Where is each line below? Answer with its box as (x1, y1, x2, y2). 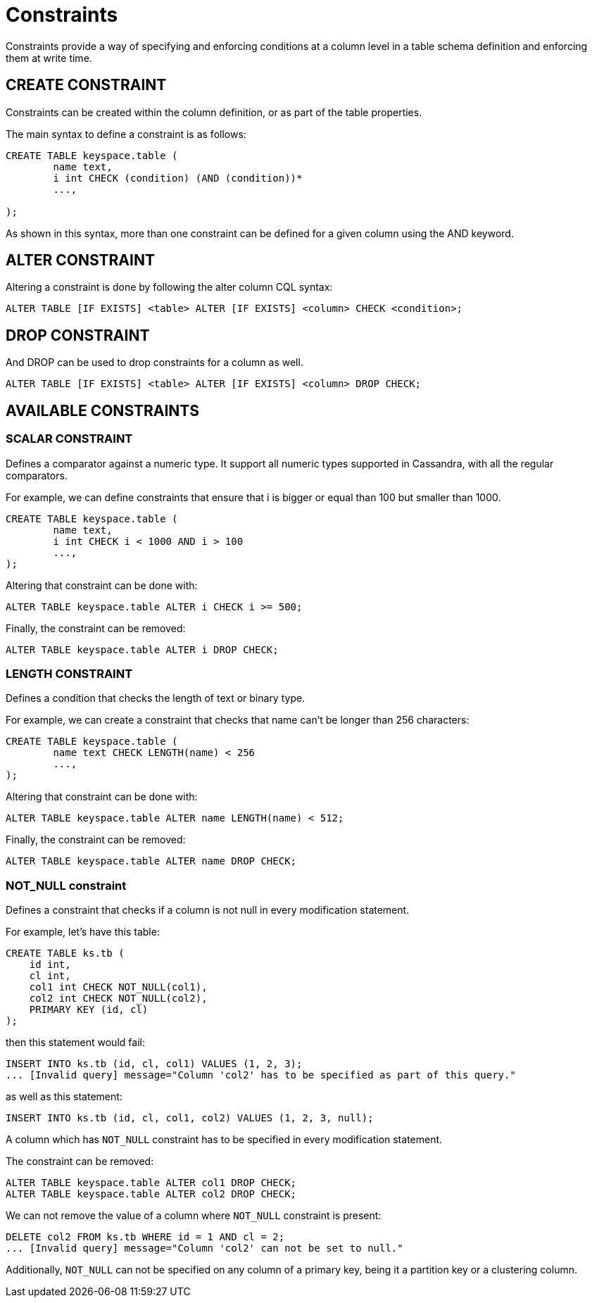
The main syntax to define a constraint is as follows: (6, 127, 246, 140)
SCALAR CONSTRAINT (6, 432, 133, 446)
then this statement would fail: (6, 1036, 145, 1048)
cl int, (29, 970, 71, 981)
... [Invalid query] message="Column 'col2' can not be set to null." (6, 1242, 403, 1254)
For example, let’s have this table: (6, 926, 160, 938)
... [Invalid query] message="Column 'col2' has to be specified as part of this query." (6, 1069, 516, 1081)
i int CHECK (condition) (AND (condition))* (53, 172, 303, 184)
